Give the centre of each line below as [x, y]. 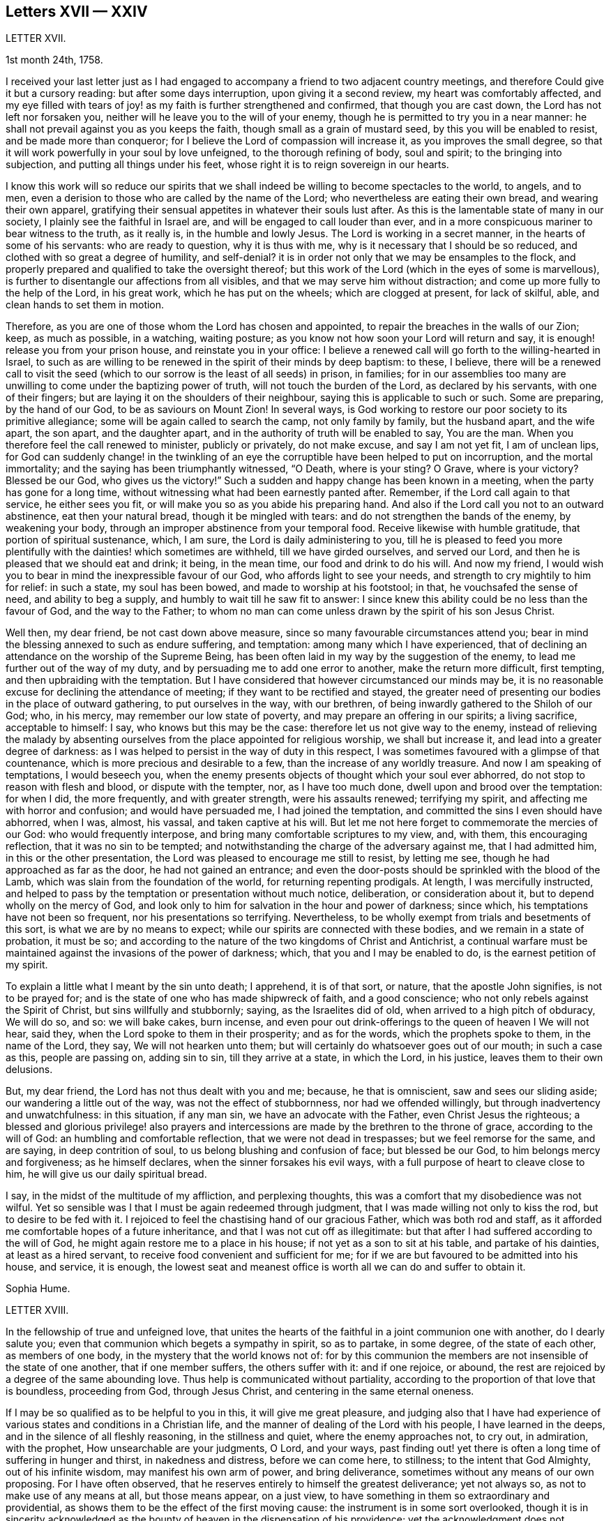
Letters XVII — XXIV [77, 12]
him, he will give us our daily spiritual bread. [106, 1174]
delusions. [29, 1070]
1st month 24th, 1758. [54, 60]
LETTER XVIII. [37, 1310]
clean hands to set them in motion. [85, 305]
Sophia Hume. [38, 1289]
